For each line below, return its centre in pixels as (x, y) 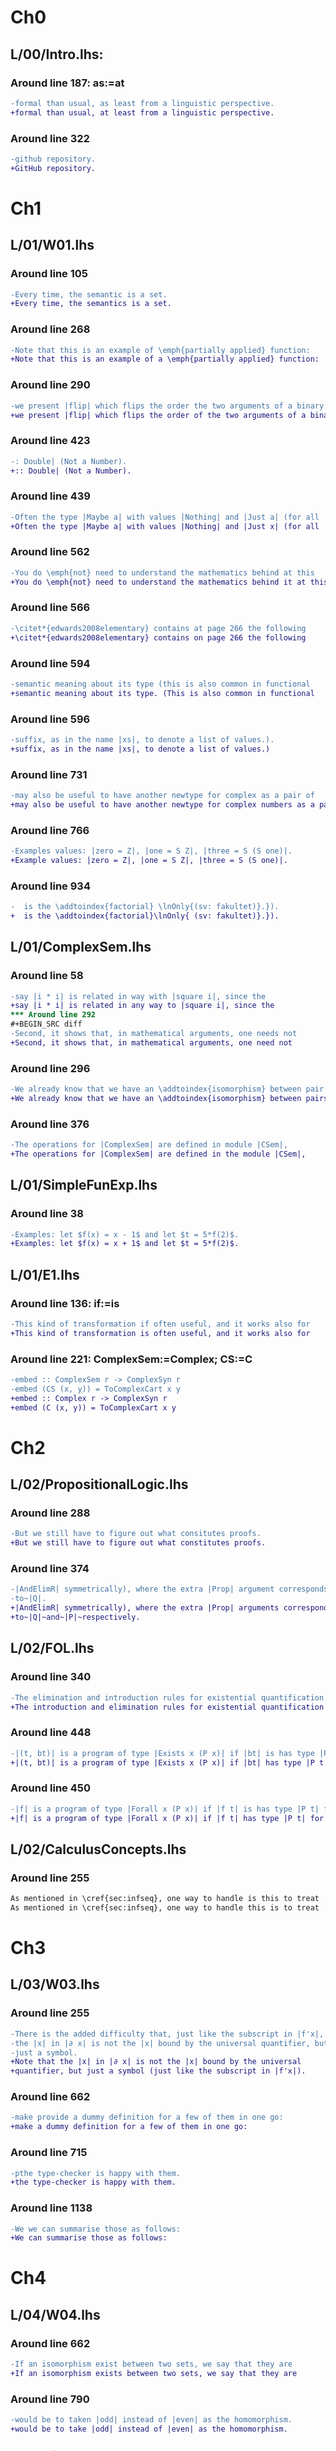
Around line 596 (50, 719)
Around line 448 (51, 1733)
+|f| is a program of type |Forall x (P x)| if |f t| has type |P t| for (167, 1818)
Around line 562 (50, 552)
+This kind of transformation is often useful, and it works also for (160, 1333)
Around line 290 (50, 385)
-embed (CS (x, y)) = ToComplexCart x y (96, 1389)
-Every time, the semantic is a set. (89, 294)
